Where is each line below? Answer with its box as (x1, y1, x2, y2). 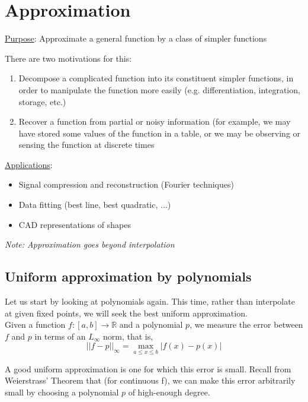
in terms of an (34, 330, 86, 342)
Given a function (5, 318, 66, 331)
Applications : (5, 158, 53, 170)
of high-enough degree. (128, 385, 210, 398)
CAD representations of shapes (18, 218, 131, 230)
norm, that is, (103, 330, 153, 342)
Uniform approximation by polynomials (5, 267, 252, 286)
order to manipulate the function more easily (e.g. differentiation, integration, (18, 83, 300, 96)
